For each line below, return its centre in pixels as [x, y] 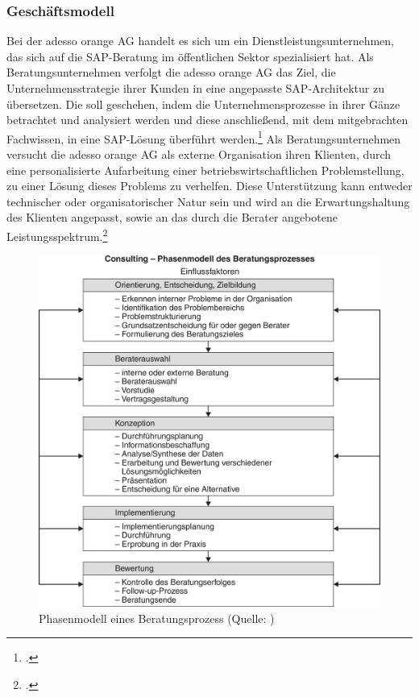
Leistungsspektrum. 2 [57, 235]
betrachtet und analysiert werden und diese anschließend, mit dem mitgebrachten [207, 120]
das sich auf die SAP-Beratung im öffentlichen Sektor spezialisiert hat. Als [190, 56]
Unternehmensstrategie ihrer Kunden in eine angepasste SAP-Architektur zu [195, 88]
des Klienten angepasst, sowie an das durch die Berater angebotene [172, 217]
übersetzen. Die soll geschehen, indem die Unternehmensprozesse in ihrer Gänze [203, 104]
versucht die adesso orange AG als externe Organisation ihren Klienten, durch [199, 154]
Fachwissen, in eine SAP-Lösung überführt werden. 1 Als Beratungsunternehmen [204, 137]
